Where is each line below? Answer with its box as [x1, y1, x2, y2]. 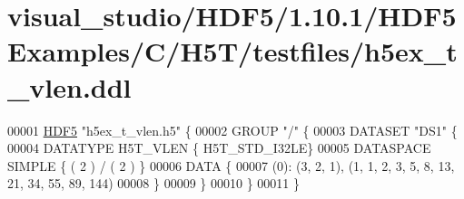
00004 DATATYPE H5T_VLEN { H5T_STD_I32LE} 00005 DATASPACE [7, 138, 431, 157]
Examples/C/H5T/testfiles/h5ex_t [7, 33, 458, 70]
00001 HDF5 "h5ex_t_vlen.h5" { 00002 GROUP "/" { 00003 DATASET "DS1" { [7, 120, 458, 139]
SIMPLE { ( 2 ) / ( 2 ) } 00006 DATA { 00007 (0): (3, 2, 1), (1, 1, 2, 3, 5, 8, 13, [7, 156, 455, 175]
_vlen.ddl [7, 68, 132, 105]
